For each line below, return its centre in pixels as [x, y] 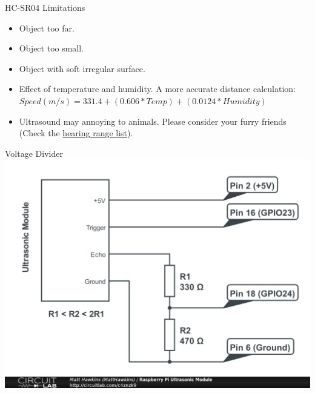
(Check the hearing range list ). [76, 133]
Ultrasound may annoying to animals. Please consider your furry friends [153, 121]
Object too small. [51, 48]
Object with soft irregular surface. [82, 68]
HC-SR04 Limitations [45, 7]
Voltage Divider [34, 153]
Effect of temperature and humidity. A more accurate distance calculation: [157, 89]
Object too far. [47, 28]
